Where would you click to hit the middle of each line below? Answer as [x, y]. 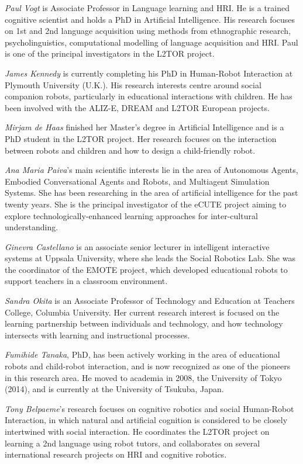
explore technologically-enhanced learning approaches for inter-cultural [131, 215]
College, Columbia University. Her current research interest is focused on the [142, 312]
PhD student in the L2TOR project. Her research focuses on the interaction [141, 138]
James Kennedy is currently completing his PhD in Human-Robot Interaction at [149, 73]
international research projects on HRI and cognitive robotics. [116, 454]
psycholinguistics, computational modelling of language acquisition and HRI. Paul [151, 42]
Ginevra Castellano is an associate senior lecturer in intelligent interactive [137, 246]
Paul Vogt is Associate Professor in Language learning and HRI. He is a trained [147, 8]
